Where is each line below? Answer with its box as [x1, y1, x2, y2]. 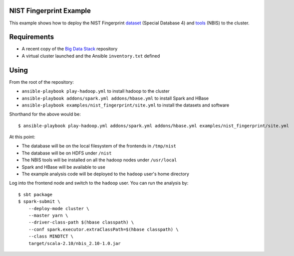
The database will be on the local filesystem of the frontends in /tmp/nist [21, 143, 177, 149]
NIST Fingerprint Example [9, 6, 91, 15]
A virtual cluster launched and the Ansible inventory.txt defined [21, 53, 160, 59]
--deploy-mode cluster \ [28, 206, 89, 211]
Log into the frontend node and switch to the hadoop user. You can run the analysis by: [9, 180, 189, 186]
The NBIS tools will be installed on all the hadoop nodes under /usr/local [21, 157, 177, 163]
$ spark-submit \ [18, 199, 60, 204]
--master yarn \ [28, 212, 68, 218]
